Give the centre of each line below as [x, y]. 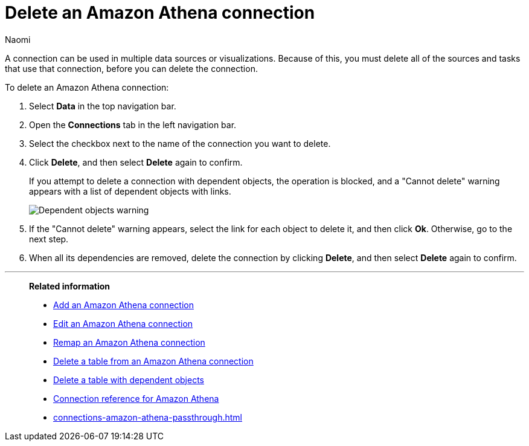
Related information [70, 286]
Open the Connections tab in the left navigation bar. [133, 124]
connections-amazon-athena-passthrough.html [148, 417]
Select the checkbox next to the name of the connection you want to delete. [180, 143]
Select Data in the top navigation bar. [103, 106]
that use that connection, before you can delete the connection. [131, 68]
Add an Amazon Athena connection [123, 305]
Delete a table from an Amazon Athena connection [153, 361]
